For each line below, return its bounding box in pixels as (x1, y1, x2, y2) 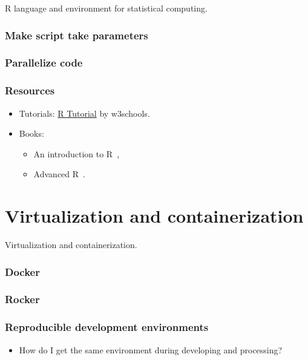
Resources (5, 83, 55, 98)
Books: (19, 127, 44, 140)
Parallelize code (5, 55, 83, 70)
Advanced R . (33, 168, 85, 180)
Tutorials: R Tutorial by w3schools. (19, 106, 150, 119)
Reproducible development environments (5, 319, 209, 335)
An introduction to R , (33, 147, 120, 160)
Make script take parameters (5, 27, 148, 42)
